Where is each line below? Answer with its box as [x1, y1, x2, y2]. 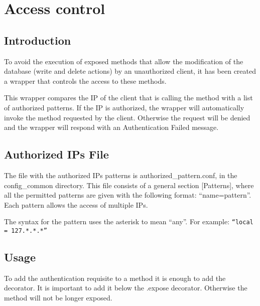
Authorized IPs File [4, 146, 109, 162]
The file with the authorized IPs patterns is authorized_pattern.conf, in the [4, 170, 237, 180]
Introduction [4, 32, 71, 48]
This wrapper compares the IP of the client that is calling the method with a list [4, 92, 253, 103]
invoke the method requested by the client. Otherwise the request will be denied [4, 112, 250, 122]
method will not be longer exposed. [4, 292, 112, 303]
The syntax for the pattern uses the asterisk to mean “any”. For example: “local [4, 216, 253, 227]
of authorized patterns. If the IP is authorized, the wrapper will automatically [4, 102, 244, 112]
